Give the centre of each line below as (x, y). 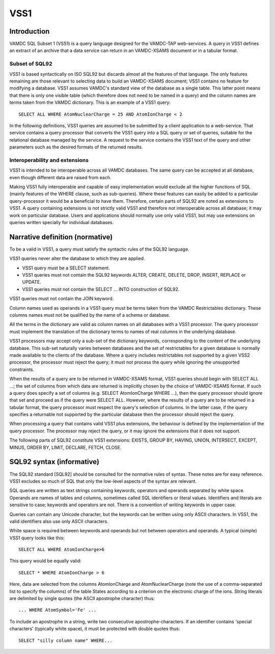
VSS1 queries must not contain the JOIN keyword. (62, 298)
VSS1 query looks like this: (37, 538)
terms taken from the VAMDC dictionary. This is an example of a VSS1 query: (90, 102)
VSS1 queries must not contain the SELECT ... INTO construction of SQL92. (101, 289)
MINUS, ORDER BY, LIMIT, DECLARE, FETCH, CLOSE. (65, 447)
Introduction (30, 31)
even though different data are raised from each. (60, 177)
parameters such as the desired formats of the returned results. (76, 147)
